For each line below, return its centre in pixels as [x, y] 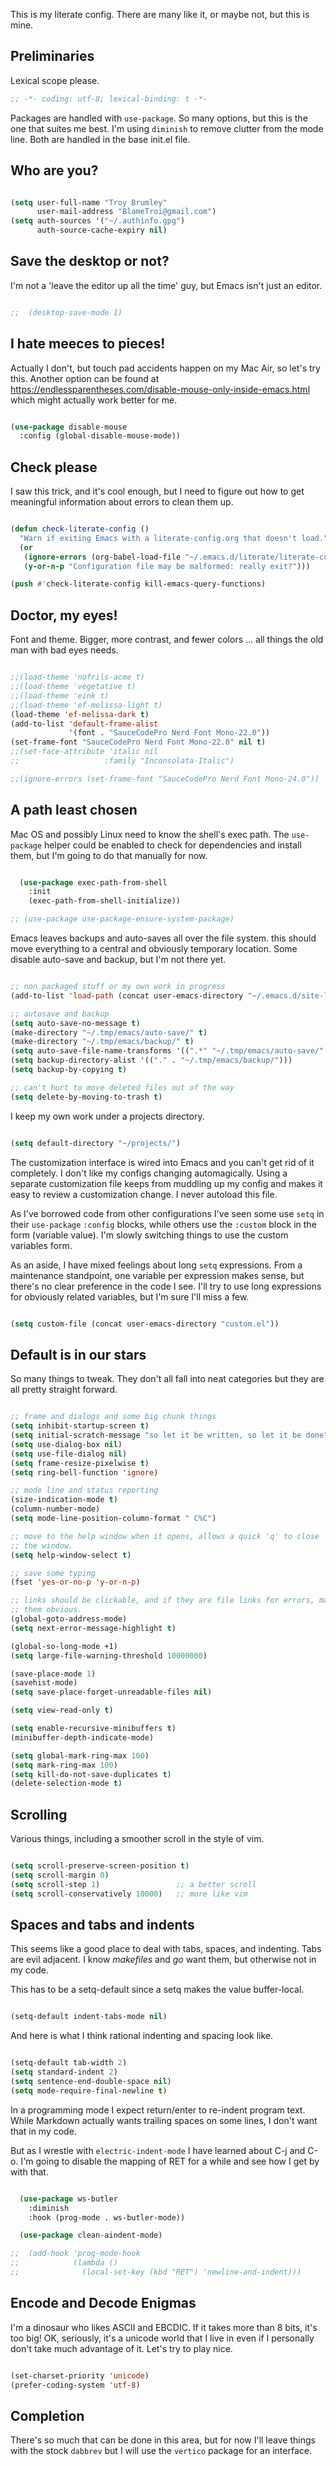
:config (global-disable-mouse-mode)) [100, 436]
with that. [29, 2171]
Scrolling [39, 1814]
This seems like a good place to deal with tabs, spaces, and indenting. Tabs [166, 1949]
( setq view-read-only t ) [62, 1710]
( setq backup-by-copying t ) [69, 1070]
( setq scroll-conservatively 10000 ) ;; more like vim [129, 1894]
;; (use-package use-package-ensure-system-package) [122, 919]
